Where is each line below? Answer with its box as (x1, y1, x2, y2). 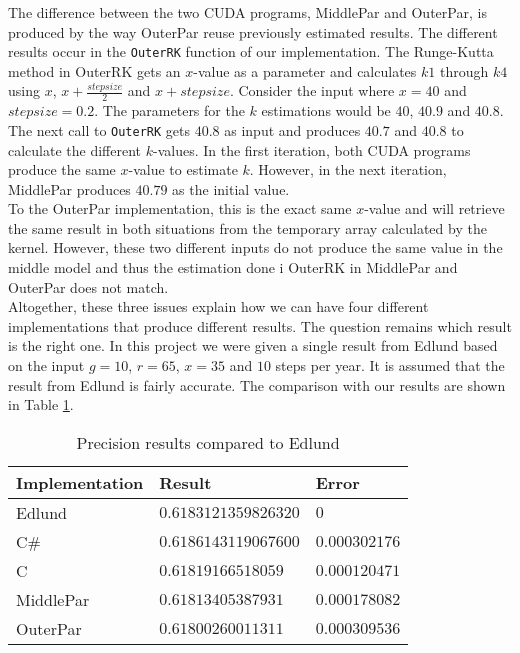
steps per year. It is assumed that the (275, 355, 505, 376)
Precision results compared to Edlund (76, 430, 340, 454)
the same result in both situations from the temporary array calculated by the (8, 217, 487, 238)
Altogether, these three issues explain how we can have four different (8, 296, 429, 317)
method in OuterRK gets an (8, 60, 181, 81)
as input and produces (224, 119, 361, 140)
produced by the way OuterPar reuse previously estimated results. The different (8, 21, 498, 42)
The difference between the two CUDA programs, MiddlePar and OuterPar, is (8, 2, 487, 22)
